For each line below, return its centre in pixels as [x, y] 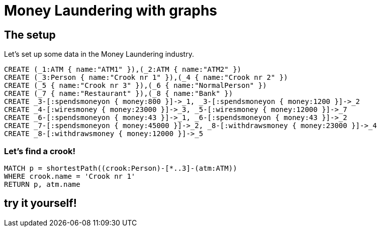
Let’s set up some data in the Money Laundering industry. [99, 54]
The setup [30, 35]
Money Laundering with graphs [111, 11]
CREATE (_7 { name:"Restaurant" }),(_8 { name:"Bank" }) [119, 94]
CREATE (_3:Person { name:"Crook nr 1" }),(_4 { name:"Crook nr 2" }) [146, 78]
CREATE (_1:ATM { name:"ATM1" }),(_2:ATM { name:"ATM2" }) [123, 70]
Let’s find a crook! [40, 151]
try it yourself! [40, 203]
